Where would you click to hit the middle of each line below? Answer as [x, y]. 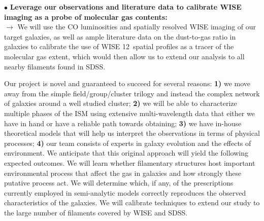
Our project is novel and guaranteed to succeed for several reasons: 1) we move [127, 83]
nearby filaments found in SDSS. [55, 66]
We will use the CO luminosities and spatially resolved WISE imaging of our [137, 27]
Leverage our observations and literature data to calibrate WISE [126, 7]
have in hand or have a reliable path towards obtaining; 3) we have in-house [123, 123]
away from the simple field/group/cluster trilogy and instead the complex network [132, 93]
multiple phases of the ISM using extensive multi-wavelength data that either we [129, 113]
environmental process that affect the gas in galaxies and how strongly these [123, 173]
